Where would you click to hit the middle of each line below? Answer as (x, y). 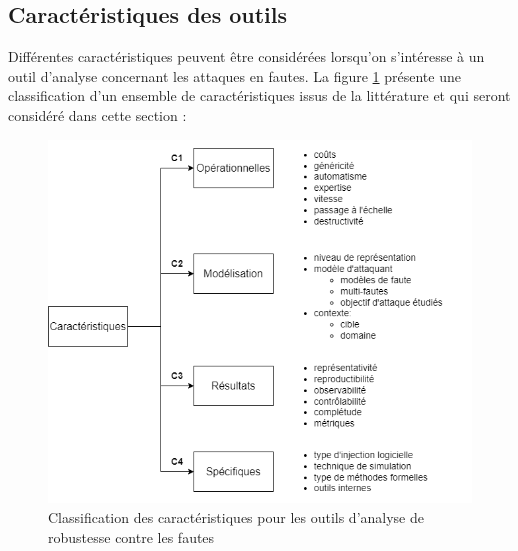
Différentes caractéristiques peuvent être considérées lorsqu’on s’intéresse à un (246, 56)
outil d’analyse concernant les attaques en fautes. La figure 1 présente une (234, 75)
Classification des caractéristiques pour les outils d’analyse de (236, 516)
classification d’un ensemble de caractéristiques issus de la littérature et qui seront (259, 95)
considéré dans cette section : (97, 114)
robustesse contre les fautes (131, 536)
